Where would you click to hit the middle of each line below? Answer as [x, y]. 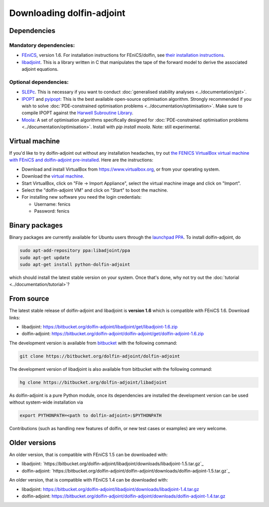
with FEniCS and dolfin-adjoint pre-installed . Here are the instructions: [81, 160]
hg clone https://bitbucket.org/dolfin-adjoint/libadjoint [93, 382]
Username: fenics [52, 204]
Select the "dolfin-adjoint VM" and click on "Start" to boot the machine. [95, 190]
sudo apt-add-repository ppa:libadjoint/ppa [75, 251]
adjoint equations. [40, 69]
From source [29, 299]
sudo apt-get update [45, 257]
